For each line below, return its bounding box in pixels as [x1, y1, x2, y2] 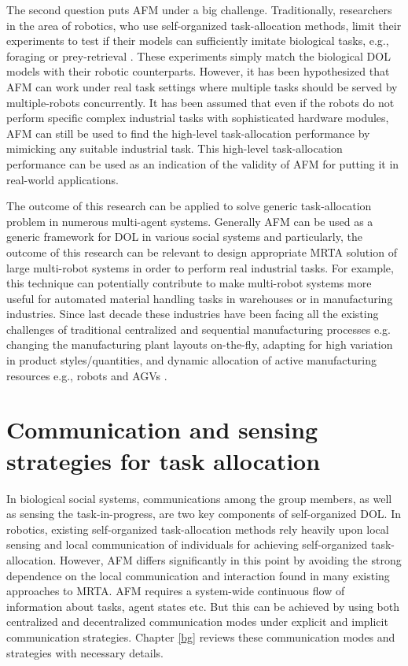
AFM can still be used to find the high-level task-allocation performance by [6, 124, 370, 141]
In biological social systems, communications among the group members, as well [6, 490, 392, 506]
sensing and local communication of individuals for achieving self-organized [6, 536, 368, 553]
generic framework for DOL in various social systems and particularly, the [6, 228, 362, 245]
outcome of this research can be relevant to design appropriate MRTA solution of [6, 243, 397, 260]
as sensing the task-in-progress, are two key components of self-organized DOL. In [6, 505, 401, 522]
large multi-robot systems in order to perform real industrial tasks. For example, [6, 259, 394, 276]
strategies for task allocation [6, 444, 321, 476]
